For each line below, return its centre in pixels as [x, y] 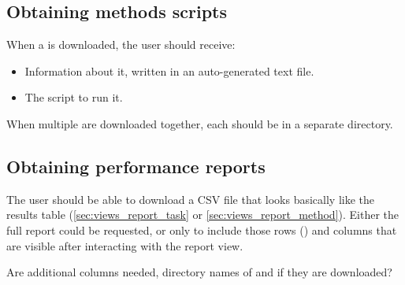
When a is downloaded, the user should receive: [121, 44]
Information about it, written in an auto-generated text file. [169, 70]
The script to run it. [74, 97]
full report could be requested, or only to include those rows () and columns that [202, 229]
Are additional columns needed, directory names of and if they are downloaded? [199, 272]
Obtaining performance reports [136, 166]
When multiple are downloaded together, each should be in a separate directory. [200, 123]
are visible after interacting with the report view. [125, 245]
